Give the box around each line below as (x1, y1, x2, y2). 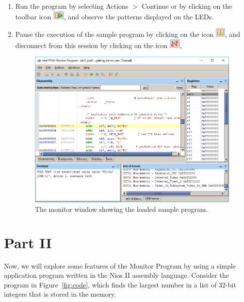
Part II (4, 232, 52, 252)
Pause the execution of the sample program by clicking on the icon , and (15, 29, 240, 39)
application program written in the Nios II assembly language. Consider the (4, 270, 229, 280)
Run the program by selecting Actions (15, 1, 129, 11)
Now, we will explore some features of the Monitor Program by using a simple (4, 260, 236, 270)
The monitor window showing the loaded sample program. (34, 204, 208, 214)
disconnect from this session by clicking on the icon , (15, 40, 182, 50)
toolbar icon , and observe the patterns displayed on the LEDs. (15, 11, 214, 21)
